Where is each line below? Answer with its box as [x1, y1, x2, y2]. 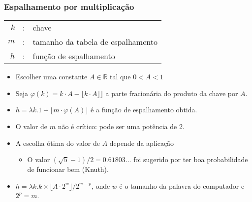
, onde [91, 180, 110, 191]
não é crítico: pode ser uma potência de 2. [58, 121, 185, 131]
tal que [110, 71, 131, 82]
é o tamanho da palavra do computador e [119, 180, 245, 191]
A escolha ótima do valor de [15, 137, 100, 148]
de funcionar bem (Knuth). [27, 164, 109, 174]
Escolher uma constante [15, 71, 88, 82]
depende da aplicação [109, 137, 174, 148]
